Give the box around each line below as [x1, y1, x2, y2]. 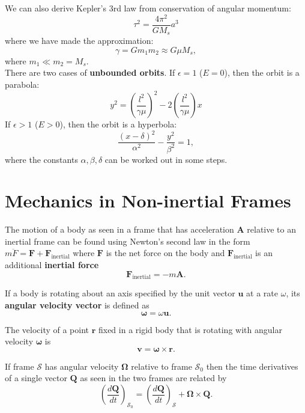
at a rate [246, 287, 278, 299]
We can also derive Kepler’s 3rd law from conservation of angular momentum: [5, 2, 291, 14]
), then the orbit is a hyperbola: [59, 118, 177, 130]
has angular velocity [44, 359, 119, 372]
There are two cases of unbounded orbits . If [5, 66, 175, 79]
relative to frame [131, 359, 192, 372]
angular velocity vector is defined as [5, 299, 149, 311]
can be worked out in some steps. [104, 153, 228, 165]
